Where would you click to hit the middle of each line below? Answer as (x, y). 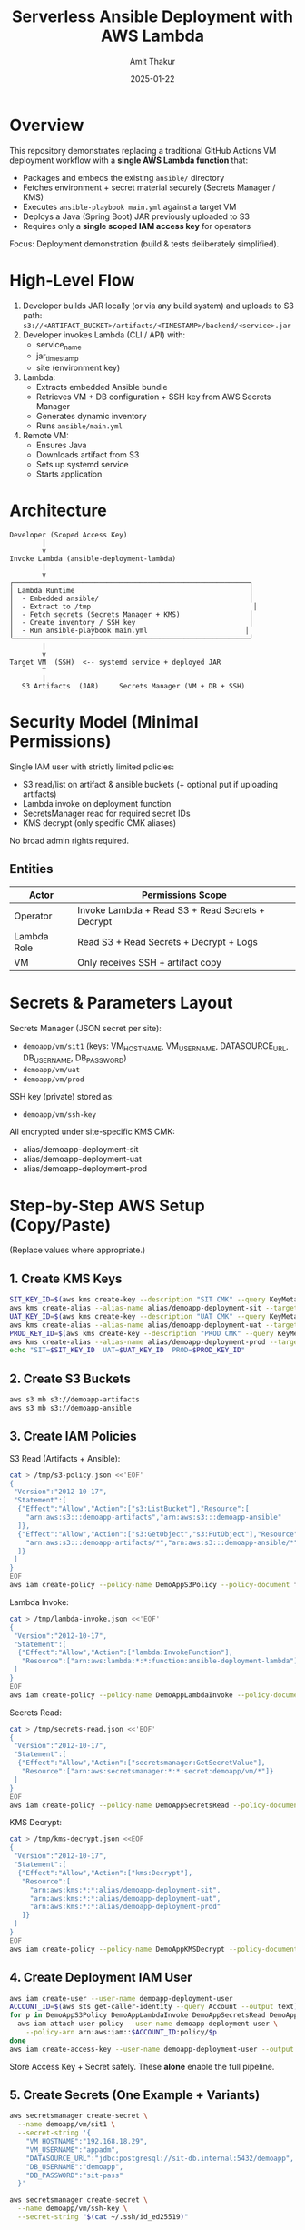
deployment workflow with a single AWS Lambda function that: (128, 160)
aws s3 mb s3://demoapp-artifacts (75, 1400)
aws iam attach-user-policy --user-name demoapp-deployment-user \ (148, 2024)
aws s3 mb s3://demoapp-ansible (70, 1408)
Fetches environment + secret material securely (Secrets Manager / (149, 187)
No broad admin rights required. (69, 841)
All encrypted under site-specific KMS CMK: (92, 1132)
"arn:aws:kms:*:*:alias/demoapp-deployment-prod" (125, 1907)
